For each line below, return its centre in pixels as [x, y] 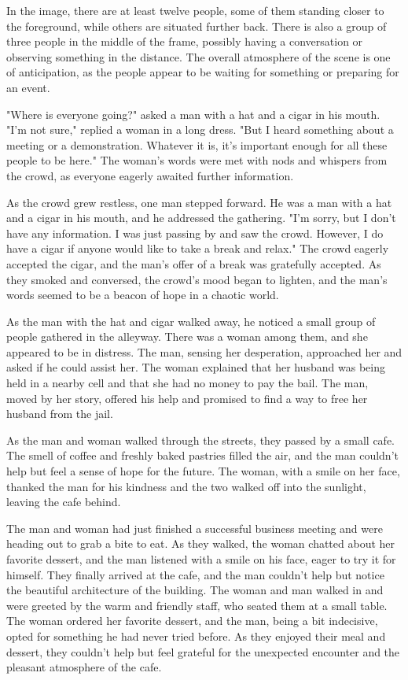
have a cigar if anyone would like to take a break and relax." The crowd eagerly [198, 248]
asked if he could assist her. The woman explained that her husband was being [196, 367]
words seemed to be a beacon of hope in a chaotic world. [143, 295]
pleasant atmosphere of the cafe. [84, 667]
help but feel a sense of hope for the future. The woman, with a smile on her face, [203, 471]
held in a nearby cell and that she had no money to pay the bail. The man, [187, 383]
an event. [28, 87]
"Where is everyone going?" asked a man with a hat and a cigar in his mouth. [193, 114]
